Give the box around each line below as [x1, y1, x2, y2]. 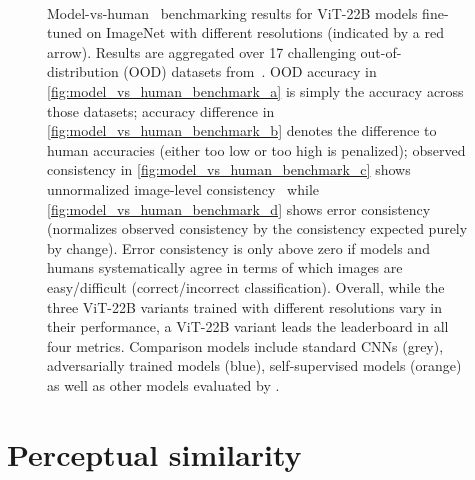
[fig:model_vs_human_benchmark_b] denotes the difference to [47, 120, 437, 141]
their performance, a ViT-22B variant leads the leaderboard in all [47, 316, 449, 337]
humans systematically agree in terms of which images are [47, 257, 403, 278]
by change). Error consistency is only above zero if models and [47, 237, 430, 258]
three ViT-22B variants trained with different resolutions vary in [47, 296, 442, 317]
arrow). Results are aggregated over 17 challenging [47, 41, 356, 62]
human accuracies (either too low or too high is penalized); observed [47, 139, 466, 160]
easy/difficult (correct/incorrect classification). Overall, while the [47, 276, 445, 297]
